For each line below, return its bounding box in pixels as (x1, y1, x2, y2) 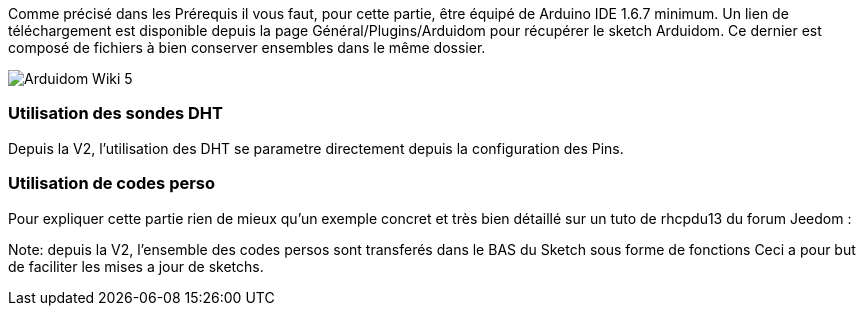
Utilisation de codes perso (8, 173, 216, 194)
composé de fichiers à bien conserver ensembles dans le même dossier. (8, 39, 486, 56)
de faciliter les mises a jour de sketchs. (8, 257, 264, 275)
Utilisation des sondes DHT (8, 103, 223, 124)
